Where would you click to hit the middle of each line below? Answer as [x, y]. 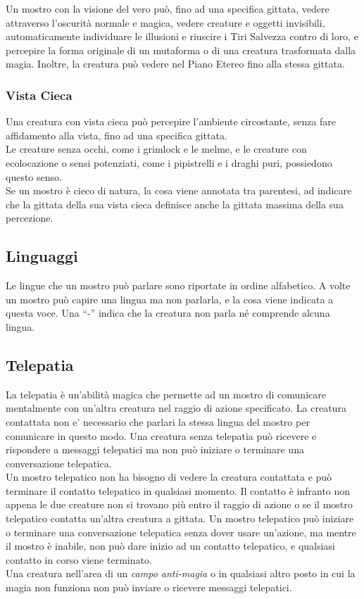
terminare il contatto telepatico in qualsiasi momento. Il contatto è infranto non [178, 490]
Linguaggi [42, 256]
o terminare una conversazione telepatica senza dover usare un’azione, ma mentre [181, 532]
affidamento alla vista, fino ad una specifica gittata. [117, 135]
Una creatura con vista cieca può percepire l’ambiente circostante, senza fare [171, 121]
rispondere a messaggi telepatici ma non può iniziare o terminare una [155, 449]
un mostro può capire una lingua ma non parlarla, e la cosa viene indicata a [170, 299]
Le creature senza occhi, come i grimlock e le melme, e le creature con [156, 149]
